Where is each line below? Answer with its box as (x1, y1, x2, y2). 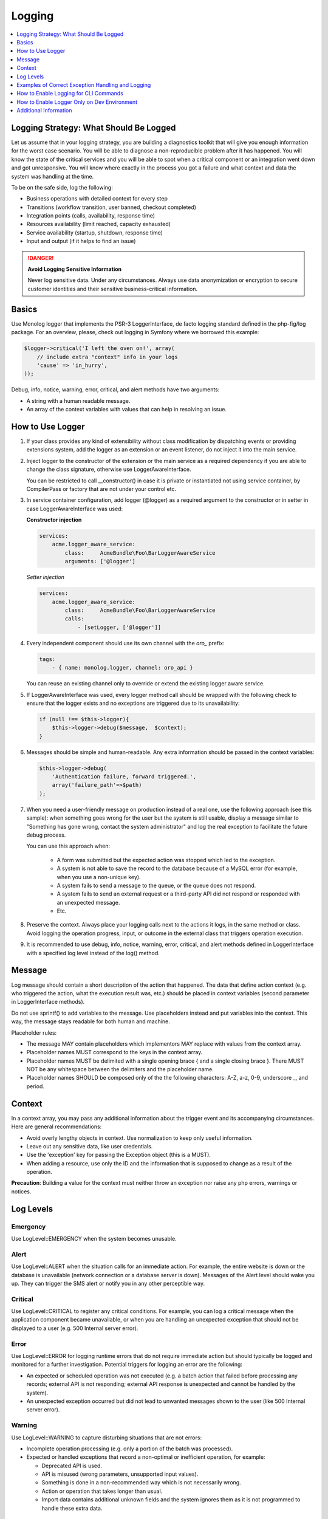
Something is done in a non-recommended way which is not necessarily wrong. (41, 1479, 241, 1486)
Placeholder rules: (11, 1029, 57, 1036)
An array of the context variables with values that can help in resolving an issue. (26, 406, 227, 413)
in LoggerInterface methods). (11, 998, 85, 1006)
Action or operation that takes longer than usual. (41, 1487, 163, 1495)
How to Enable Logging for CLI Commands (16, 90, 124, 97)
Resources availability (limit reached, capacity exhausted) (26, 221, 171, 228)
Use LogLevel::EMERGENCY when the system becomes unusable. (11, 1235, 177, 1243)
